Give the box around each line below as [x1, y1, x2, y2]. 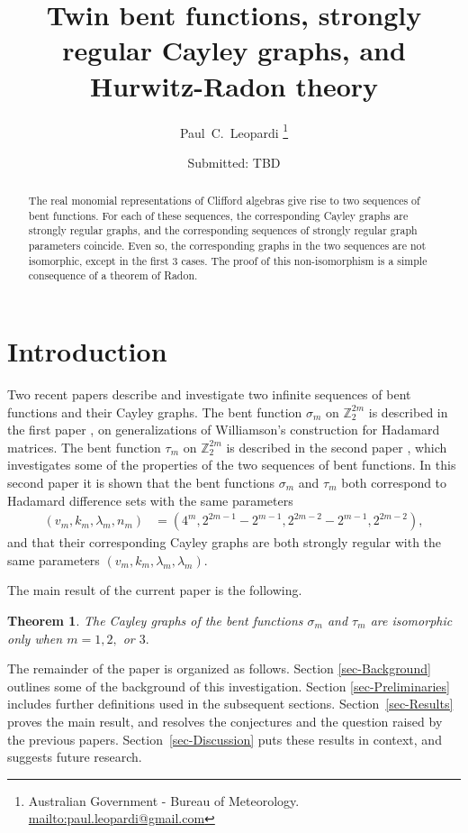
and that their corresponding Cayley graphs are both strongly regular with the [7, 533, 442, 552]
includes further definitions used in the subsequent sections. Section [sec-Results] [7, 694, 454, 713]
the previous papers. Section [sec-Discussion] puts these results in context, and [7, 729, 442, 748]
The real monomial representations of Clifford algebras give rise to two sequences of [28, 193, 420, 208]
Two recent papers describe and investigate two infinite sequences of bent [7, 385, 411, 404]
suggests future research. [7, 747, 142, 766]
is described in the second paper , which [226, 437, 447, 456]
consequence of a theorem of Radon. [28, 268, 198, 283]
